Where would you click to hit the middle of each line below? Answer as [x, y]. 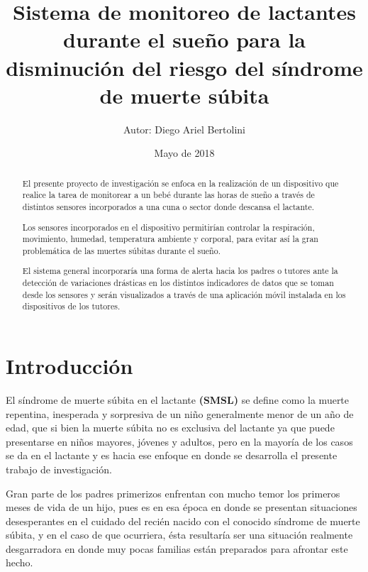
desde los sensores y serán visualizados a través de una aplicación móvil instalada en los [184, 294]
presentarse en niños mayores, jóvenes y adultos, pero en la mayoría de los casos [179, 441]
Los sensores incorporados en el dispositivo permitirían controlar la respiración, [168, 227]
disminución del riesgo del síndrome [184, 67]
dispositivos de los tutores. [71, 306]
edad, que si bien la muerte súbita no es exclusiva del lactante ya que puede [170, 428]
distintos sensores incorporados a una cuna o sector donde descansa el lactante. [168, 206]
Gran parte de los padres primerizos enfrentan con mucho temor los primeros [173, 493]
